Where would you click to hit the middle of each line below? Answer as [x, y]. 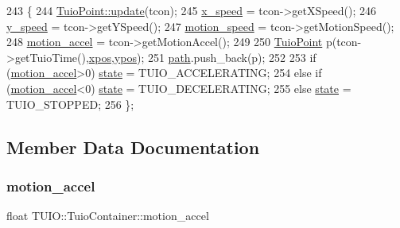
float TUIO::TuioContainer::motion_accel [108, 216]
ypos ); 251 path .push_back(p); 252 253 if [215, 57]
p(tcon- [344, 42]
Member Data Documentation [133, 147]
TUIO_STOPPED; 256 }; [70, 104]
